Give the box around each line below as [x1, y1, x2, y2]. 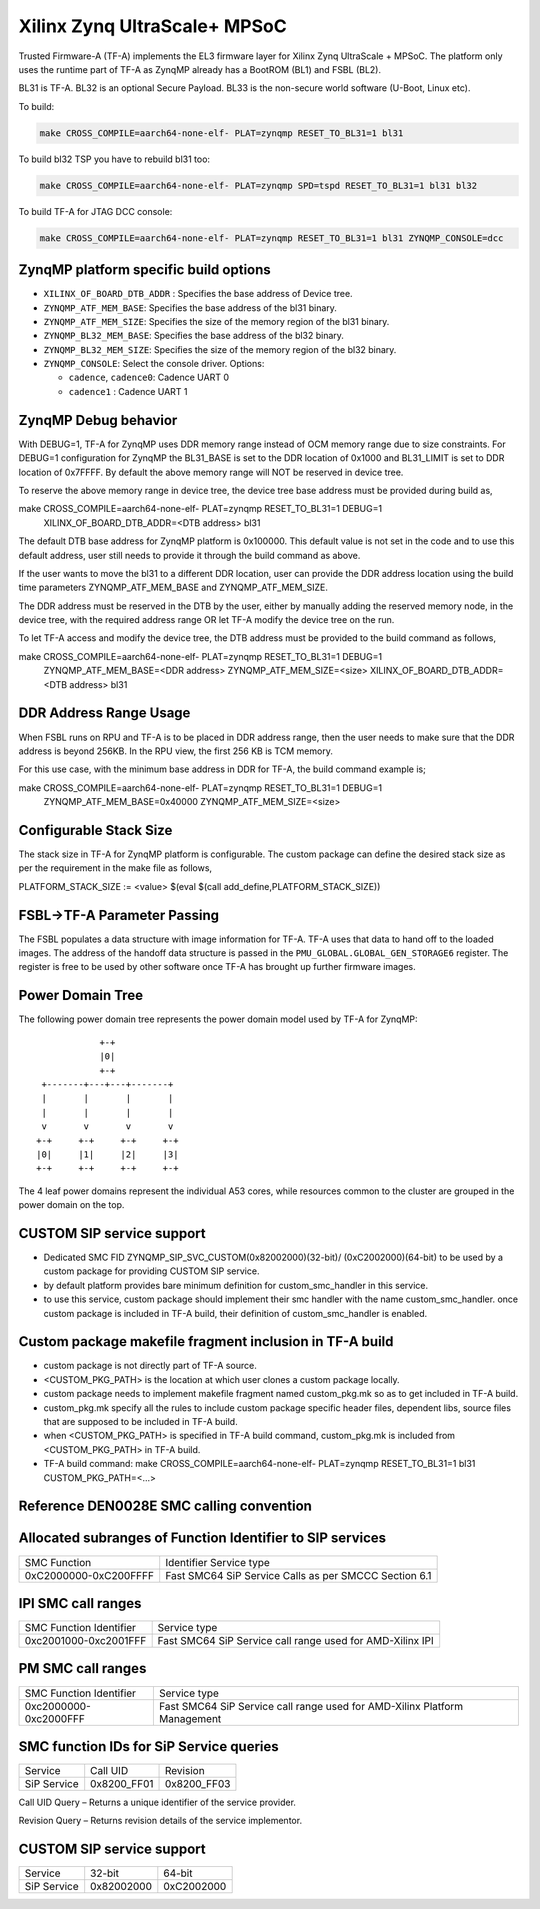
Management [158, 1711, 222, 1725]
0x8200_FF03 [165, 1777, 231, 1791]
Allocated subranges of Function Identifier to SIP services [18, 1530, 387, 1547]
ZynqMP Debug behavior [18, 411, 178, 429]
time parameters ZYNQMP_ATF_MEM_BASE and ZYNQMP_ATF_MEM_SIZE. [18, 581, 329, 594]
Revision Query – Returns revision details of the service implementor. [18, 1815, 303, 1827]
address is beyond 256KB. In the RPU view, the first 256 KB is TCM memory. [18, 745, 334, 757]
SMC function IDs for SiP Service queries [18, 1738, 279, 1755]
